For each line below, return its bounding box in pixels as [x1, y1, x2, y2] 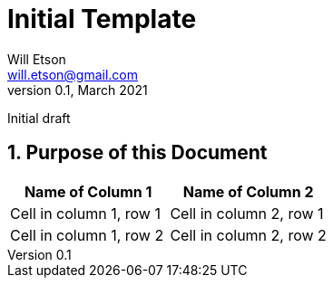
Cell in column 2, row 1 [170, 204, 324, 223]
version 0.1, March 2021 [7, 81, 148, 98]
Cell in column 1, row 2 [10, 225, 164, 244]
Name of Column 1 [24, 182, 152, 201]
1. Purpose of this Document [7, 141, 268, 165]
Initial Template [7, 4, 197, 34]
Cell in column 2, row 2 [170, 225, 327, 244]
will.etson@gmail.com [7, 66, 139, 82]
